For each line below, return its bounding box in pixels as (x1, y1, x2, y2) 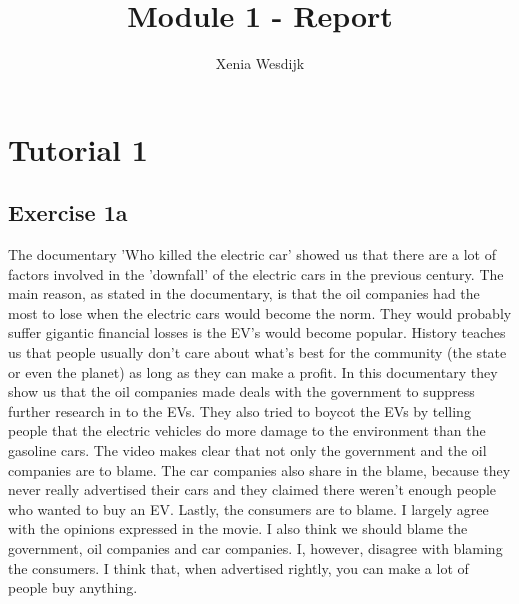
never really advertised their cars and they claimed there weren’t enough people (8, 479, 497, 500)
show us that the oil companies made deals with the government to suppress (8, 381, 475, 402)
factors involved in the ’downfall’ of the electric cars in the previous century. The (8, 263, 504, 284)
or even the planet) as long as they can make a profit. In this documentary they (8, 361, 498, 382)
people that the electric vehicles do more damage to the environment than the (8, 420, 486, 441)
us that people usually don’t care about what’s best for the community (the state (8, 342, 507, 363)
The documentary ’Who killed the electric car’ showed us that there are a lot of (8, 244, 496, 265)
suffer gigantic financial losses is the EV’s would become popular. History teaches (8, 322, 506, 343)
